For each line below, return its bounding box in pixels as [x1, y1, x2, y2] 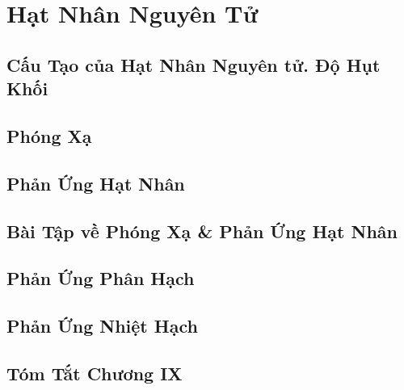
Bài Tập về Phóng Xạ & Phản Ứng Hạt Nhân [6, 218, 398, 243]
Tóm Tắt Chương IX [6, 360, 183, 385]
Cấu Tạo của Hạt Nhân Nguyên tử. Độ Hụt [6, 52, 381, 77]
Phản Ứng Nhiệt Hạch [6, 313, 198, 338]
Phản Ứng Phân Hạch [6, 266, 195, 291]
